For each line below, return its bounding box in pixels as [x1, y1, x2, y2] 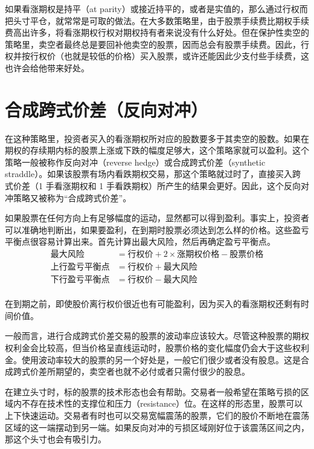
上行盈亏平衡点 [50, 263, 110, 272]
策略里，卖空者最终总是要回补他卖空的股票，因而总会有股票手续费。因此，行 [5, 37, 309, 50]
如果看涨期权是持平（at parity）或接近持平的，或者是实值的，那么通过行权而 [5, 2, 308, 15]
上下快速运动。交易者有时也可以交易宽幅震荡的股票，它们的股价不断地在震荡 [5, 409, 309, 421]
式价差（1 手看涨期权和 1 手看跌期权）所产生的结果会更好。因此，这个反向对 [5, 179, 309, 192]
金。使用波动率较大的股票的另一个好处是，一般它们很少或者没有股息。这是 [5, 353, 301, 366]
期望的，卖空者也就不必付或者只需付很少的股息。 [55, 365, 250, 378]
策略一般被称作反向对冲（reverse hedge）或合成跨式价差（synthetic [5, 155, 266, 168]
